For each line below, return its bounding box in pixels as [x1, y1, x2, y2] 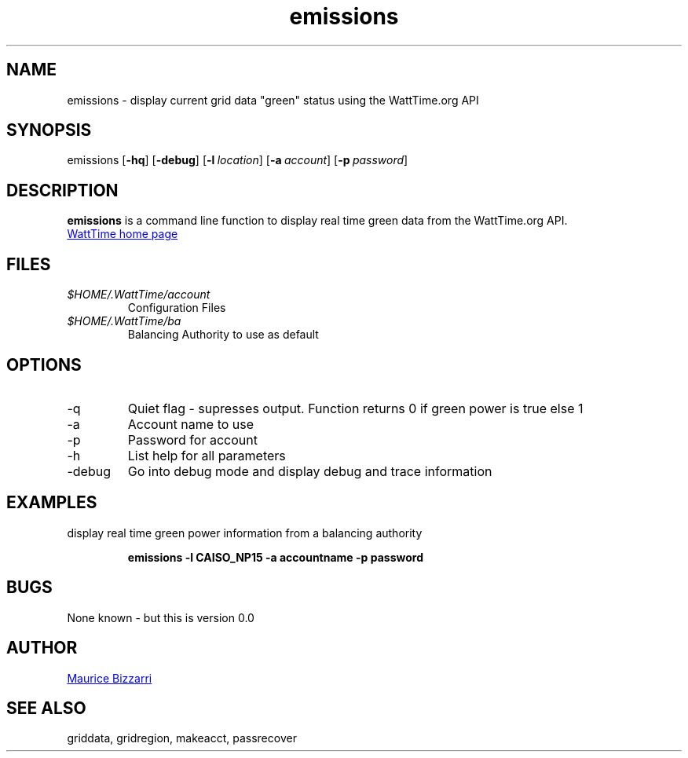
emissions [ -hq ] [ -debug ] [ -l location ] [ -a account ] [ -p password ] [67, 153, 408, 167]
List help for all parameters [127, 447, 286, 463]
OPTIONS [6, 354, 82, 375]
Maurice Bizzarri [67, 671, 152, 685]
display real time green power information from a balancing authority [67, 525, 423, 540]
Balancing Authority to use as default [127, 328, 319, 342]
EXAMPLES [6, 493, 97, 513]
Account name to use [127, 416, 254, 432]
